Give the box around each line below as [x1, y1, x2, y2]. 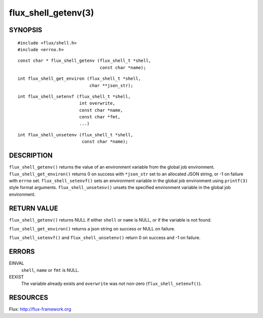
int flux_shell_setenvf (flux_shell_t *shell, [18, 94, 131, 99]
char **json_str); [89, 83, 133, 88]
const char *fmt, [79, 114, 121, 120]
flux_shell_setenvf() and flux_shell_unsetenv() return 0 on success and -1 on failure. [9, 235, 201, 241]
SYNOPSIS [9, 26, 42, 34]
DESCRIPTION [9, 151, 53, 160]
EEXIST [9, 274, 24, 280]
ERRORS [9, 247, 35, 256]
